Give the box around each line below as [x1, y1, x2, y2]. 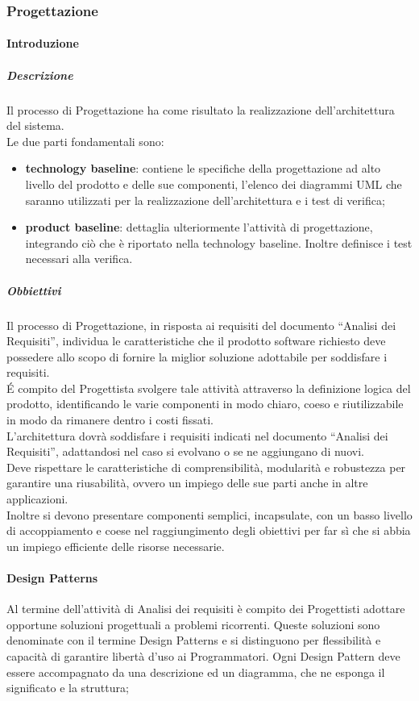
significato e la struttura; [6, 679, 129, 696]
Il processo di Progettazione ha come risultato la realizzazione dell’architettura [6, 101, 395, 118]
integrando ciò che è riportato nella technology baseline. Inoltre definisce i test [25, 234, 413, 251]
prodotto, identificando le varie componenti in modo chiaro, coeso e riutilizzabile [6, 395, 404, 412]
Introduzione [6, 35, 79, 52]
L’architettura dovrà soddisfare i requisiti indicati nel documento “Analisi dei [6, 427, 388, 444]
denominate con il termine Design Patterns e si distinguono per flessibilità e [6, 632, 381, 649]
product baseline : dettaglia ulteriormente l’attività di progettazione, [25, 219, 373, 236]
